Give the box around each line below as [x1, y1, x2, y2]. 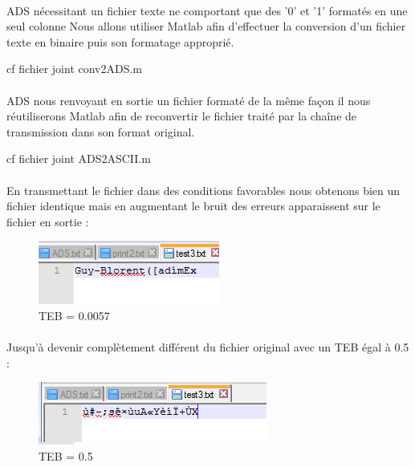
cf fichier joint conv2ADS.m [6, 60, 143, 77]
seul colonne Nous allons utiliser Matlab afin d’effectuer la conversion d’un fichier [6, 18, 406, 35]
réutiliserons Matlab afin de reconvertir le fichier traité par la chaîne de [6, 108, 357, 124]
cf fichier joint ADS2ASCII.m [6, 150, 151, 167]
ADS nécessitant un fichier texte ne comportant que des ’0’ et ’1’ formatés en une [6, 2, 408, 18]
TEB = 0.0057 [39, 307, 110, 323]
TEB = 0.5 [39, 447, 93, 464]
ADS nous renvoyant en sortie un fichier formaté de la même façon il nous [6, 91, 371, 108]
